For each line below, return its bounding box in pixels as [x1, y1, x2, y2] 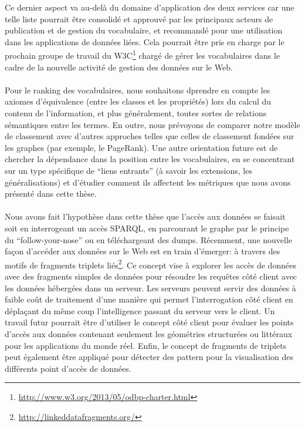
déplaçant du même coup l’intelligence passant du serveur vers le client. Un [5, 304, 275, 317]
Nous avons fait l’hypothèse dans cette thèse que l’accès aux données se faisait [5, 210, 286, 223]
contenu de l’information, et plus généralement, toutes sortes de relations [5, 107, 267, 119]
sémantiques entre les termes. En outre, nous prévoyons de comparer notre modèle [5, 118, 300, 130]
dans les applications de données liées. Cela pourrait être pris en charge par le [5, 35, 284, 48]
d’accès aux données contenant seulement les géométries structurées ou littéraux [5, 327, 293, 339]
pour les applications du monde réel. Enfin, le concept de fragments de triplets [5, 339, 287, 351]
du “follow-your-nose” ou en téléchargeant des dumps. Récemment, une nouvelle [5, 233, 293, 246]
